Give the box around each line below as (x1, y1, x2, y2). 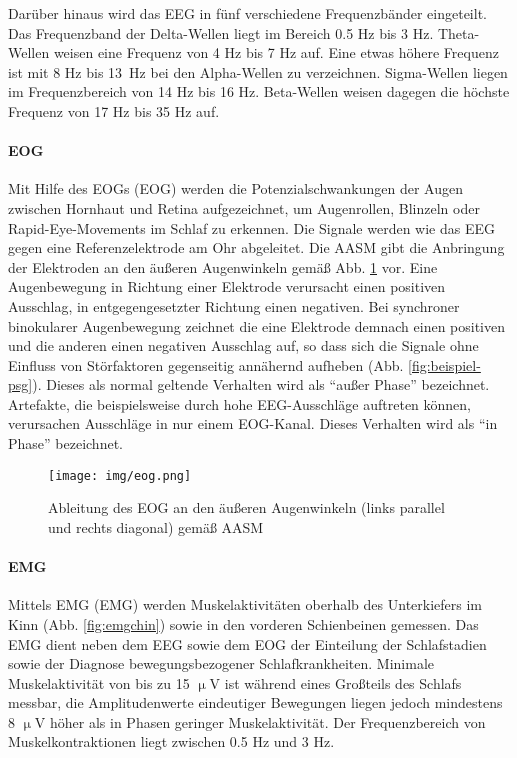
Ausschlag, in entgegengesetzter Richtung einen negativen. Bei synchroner (8, 295, 460, 316)
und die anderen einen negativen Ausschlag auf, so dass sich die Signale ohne (8, 335, 479, 356)
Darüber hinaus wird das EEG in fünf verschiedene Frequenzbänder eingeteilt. (8, 3, 487, 23)
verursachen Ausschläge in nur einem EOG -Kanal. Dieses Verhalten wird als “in (8, 413, 498, 434)
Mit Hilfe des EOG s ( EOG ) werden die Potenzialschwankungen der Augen (8, 178, 463, 199)
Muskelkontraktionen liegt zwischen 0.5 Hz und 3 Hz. (8, 731, 335, 752)
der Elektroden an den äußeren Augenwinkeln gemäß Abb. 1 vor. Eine (8, 256, 438, 277)
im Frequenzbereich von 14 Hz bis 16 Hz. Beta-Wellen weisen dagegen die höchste (8, 81, 510, 102)
